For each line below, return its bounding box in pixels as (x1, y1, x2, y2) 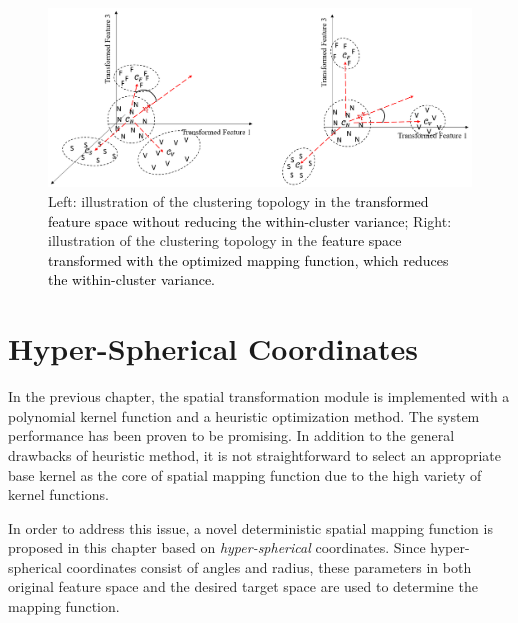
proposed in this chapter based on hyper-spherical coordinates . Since (8, 537, 426, 558)
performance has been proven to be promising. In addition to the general (8, 425, 455, 446)
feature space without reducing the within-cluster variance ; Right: (48, 210, 452, 231)
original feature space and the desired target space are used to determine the (8, 576, 478, 597)
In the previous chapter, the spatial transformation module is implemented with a (8, 386, 510, 407)
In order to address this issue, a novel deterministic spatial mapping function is (8, 517, 493, 538)
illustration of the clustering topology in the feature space (48, 230, 402, 251)
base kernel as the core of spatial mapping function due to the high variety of (8, 464, 482, 485)
